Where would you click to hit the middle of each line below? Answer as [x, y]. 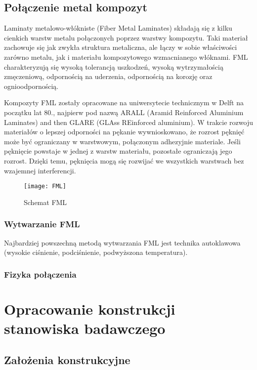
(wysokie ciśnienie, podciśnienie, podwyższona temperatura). [96, 252]
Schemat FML [45, 202]
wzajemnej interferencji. [40, 170]
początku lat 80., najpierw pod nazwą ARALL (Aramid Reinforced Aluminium [124, 112]
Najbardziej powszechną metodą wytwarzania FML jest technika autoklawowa [122, 242]
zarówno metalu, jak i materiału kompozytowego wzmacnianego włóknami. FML [126, 57]
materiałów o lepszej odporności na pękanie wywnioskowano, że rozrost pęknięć [124, 132]
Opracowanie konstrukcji [90, 308]
